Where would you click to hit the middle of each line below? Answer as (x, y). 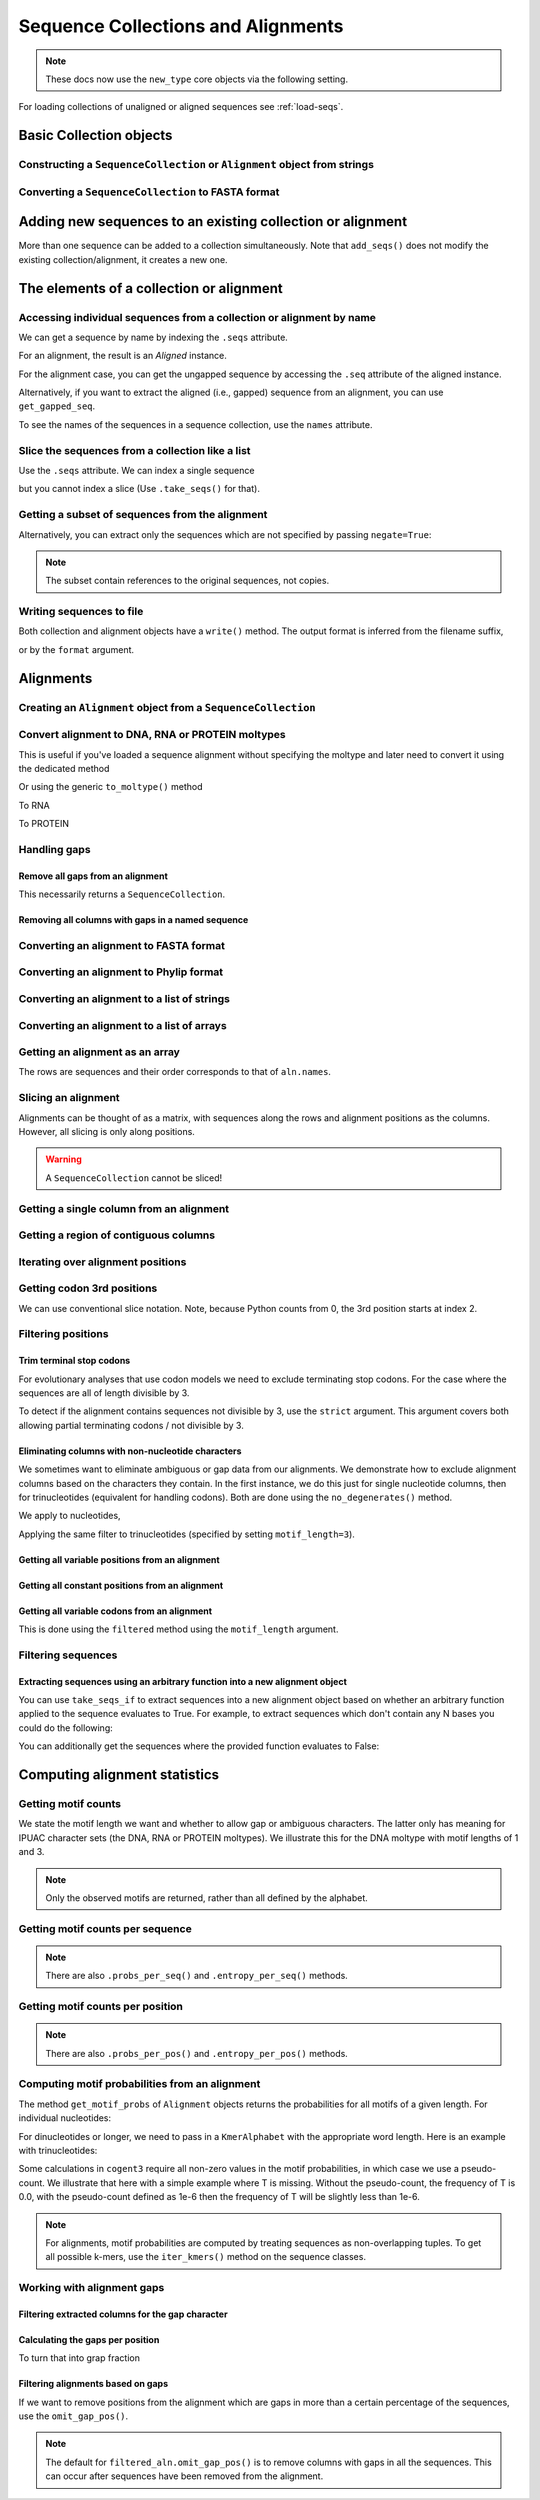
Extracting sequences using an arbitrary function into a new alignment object (182, 1681)
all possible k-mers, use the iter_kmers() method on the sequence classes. (206, 2257)
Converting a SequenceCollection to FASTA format (149, 192)
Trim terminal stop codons (74, 1361)
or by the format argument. (76, 649)
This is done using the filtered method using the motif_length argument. (178, 1629)
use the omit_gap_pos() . (73, 2416)
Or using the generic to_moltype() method (110, 787)
